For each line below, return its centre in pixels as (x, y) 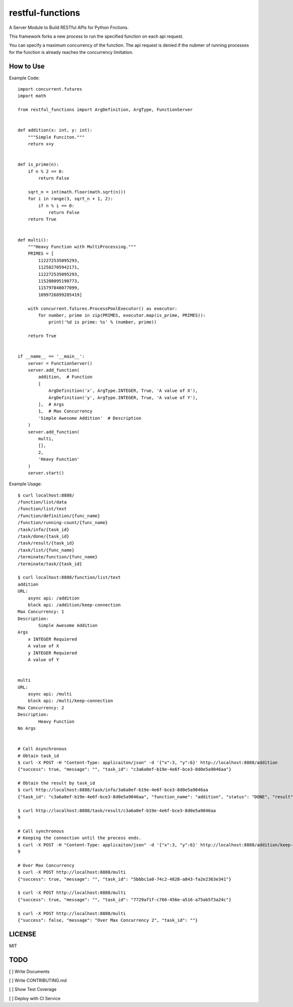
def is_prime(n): (38, 165)
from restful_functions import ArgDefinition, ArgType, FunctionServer (105, 110)
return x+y (41, 144)
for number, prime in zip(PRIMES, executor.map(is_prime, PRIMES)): (122, 315)
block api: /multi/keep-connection (70, 701)
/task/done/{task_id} (43, 537)
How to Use (27, 66)
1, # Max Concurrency (65, 411)
